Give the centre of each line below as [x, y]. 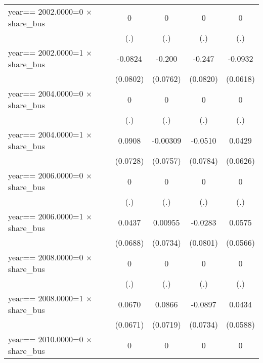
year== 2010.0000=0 [46, 339]
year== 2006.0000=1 [46, 216]
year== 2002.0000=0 [46, 11]
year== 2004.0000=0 [46, 93]
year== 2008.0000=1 [46, 298]
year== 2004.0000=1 [46, 134]
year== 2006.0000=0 [46, 175]
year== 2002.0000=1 [46, 52]
